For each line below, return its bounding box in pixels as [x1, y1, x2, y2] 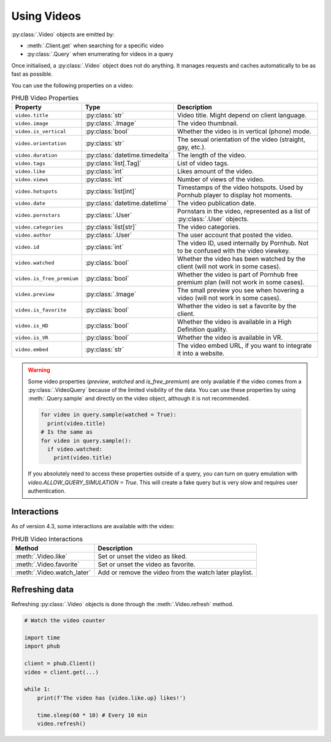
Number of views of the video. [177, 175, 265, 184]
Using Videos [11, 9, 82, 23]
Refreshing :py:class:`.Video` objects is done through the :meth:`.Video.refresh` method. [11, 601, 234, 608]
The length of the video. [177, 151, 246, 160]
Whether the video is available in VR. [177, 334, 283, 342]
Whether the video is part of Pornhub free [177, 270, 299, 279]
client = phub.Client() [24, 660, 96, 667]
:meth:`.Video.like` [15, 552, 67, 560]
